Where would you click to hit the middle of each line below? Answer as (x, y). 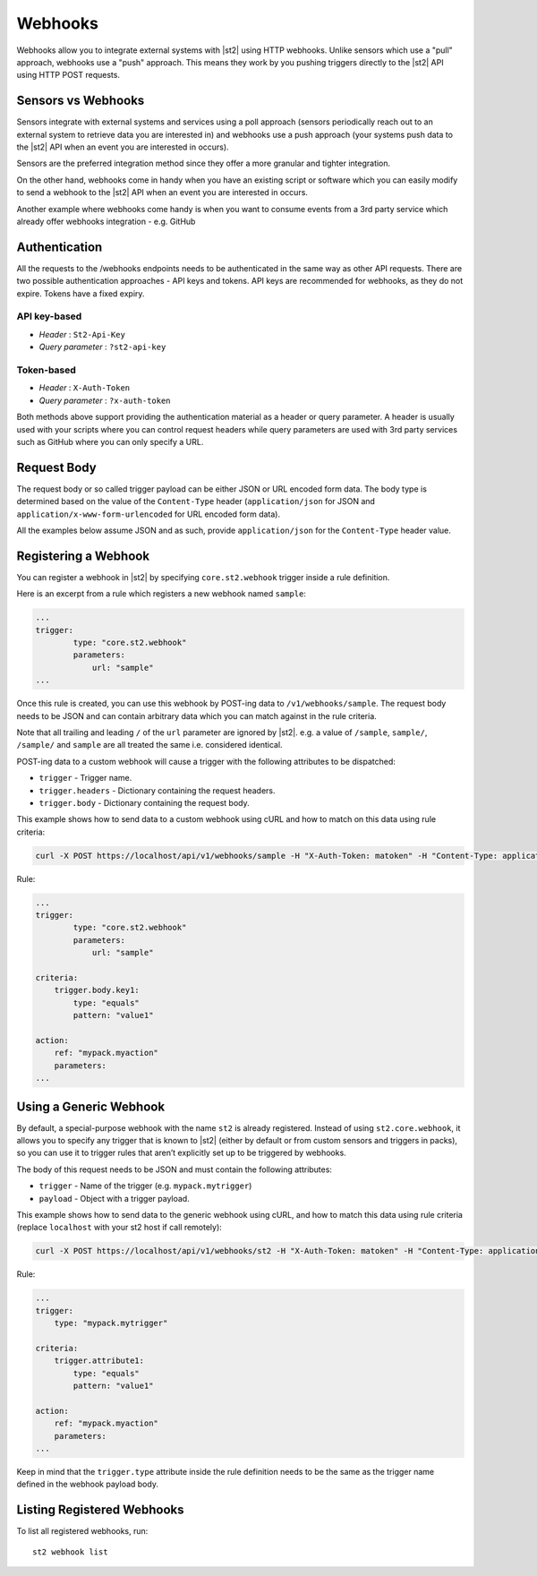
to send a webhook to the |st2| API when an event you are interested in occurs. (162, 193)
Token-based (46, 370)
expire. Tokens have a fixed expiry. (81, 293)
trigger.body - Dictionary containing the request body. (144, 802)
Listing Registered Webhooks (100, 1510)
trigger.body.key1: (97, 990)
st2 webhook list (70, 1552)
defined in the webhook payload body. (87, 1484)
